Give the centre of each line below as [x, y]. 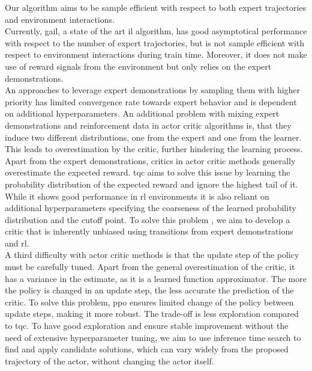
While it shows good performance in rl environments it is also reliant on [137, 196]
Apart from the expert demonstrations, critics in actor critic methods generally [150, 160]
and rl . [17, 243]
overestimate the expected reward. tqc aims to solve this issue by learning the [148, 172]
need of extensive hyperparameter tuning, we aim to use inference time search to [153, 337]
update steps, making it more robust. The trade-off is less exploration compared [152, 314]
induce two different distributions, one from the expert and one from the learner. [153, 137]
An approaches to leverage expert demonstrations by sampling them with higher [153, 90]
